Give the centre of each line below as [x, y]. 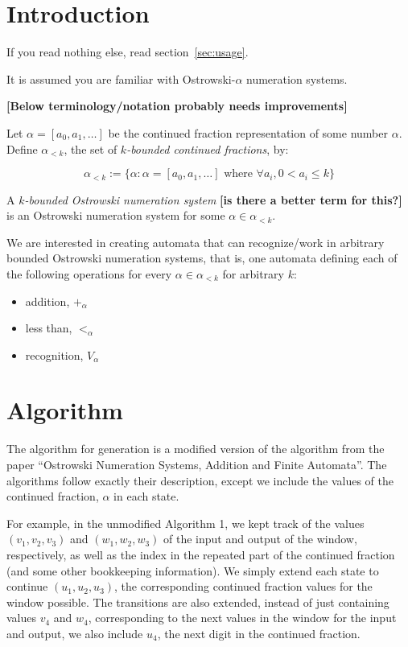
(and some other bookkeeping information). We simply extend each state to [193, 570]
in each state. [146, 496]
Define [22, 148]
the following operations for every [89, 273]
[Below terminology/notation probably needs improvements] [177, 106]
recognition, [54, 354]
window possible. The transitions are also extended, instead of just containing [198, 602]
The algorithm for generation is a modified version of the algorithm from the [196, 449]
